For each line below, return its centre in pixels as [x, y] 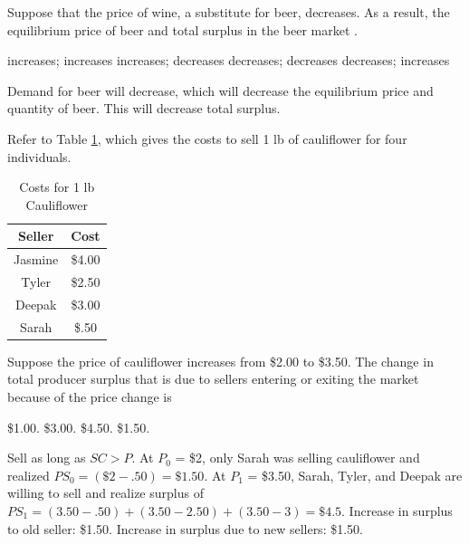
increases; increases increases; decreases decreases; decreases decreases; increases [229, 60]
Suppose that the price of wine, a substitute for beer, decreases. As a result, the [229, 12]
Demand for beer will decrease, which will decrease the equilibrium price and [220, 90]
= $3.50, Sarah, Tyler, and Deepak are [355, 475]
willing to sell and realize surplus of [105, 493]
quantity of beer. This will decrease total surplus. [144, 108]
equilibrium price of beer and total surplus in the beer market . [182, 29]
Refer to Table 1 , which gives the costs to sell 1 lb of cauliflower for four [207, 138]
